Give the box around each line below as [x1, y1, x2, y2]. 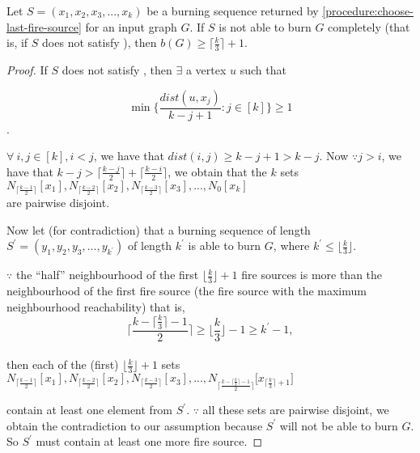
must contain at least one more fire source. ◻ [36, 433, 263, 450]
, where [273, 237, 310, 254]
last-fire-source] [6, 18, 82, 35]
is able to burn [188, 237, 261, 254]
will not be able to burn [279, 417, 398, 434]
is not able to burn [218, 18, 312, 35]
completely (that [328, 18, 410, 35]
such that [240, 61, 286, 78]
